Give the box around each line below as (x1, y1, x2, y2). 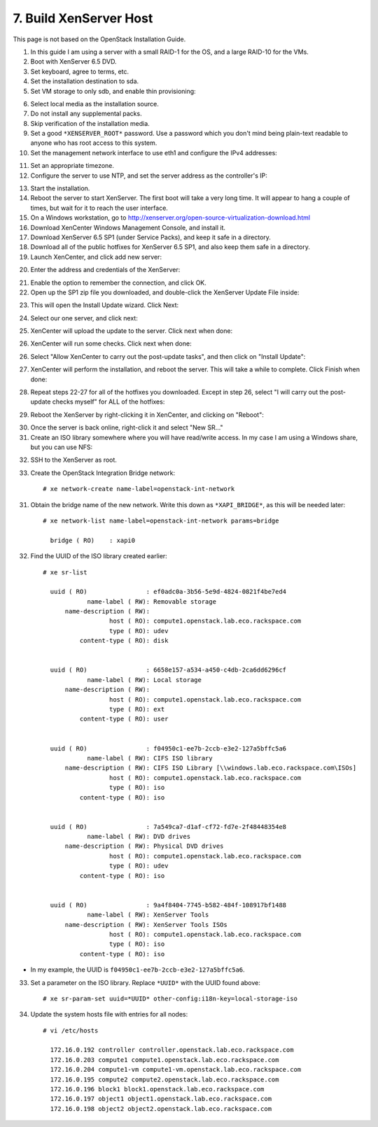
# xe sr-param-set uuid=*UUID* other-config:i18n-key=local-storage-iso (43, 994, 297, 1002)
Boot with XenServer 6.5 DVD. (30, 57, 117, 66)
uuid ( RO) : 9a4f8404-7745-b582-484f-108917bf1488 (50, 901, 287, 909)
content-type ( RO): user (79, 715, 169, 723)
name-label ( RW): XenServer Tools (87, 911, 209, 919)
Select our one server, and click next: (30, 313, 138, 322)
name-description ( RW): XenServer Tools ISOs (64, 921, 227, 928)
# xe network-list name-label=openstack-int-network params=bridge (43, 516, 279, 525)
